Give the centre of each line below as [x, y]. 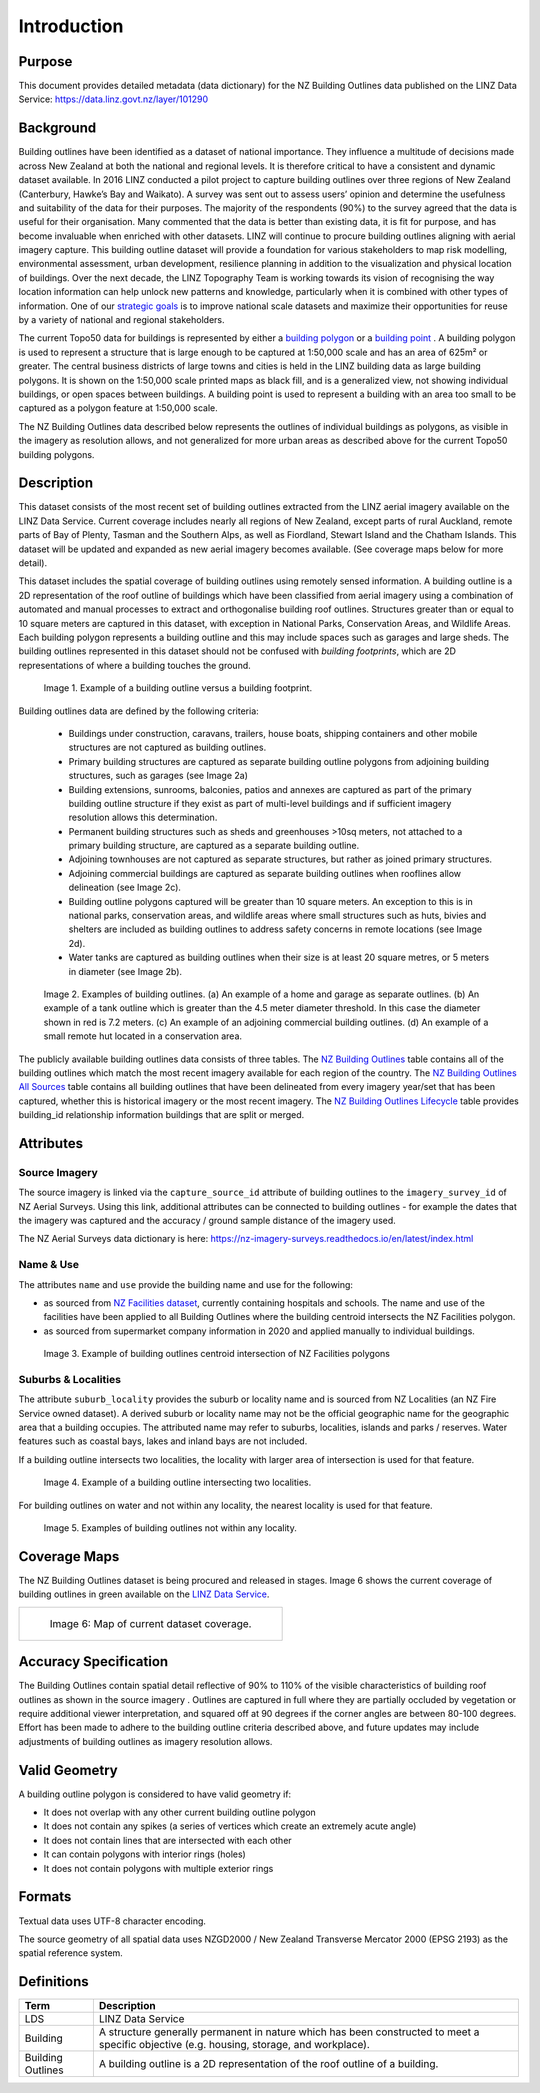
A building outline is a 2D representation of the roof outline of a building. [268, 2064]
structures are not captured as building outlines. [167, 747]
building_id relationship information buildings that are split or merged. [161, 1115]
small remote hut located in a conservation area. [143, 1036]
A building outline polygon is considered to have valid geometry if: [155, 1794]
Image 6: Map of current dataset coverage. [150, 1623]
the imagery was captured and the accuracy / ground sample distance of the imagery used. [207, 1221]
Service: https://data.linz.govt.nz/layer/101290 [113, 99]
